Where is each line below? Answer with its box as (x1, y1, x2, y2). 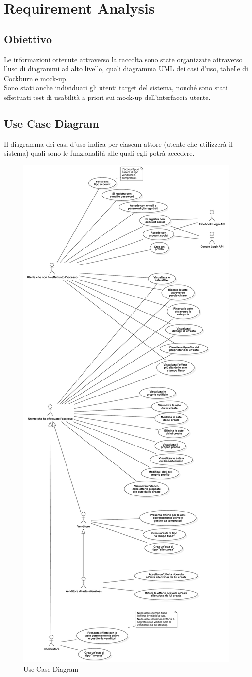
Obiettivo (4, 31, 52, 46)
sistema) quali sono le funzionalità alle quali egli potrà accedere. (4, 148, 195, 158)
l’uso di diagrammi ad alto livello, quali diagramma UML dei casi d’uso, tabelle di (4, 64, 248, 74)
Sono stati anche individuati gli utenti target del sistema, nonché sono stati (4, 83, 228, 93)
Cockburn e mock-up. (4, 73, 68, 83)
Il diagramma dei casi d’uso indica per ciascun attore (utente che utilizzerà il (4, 138, 233, 149)
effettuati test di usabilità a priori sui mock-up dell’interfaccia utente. (4, 92, 211, 102)
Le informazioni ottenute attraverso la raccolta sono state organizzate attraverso (4, 54, 243, 64)
